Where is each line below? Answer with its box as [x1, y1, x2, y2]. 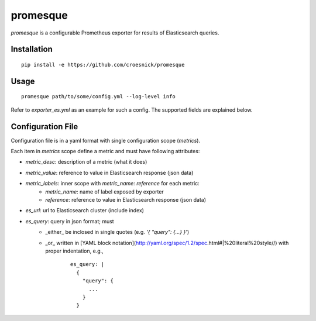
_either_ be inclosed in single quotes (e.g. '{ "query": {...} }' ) [45, 229, 190, 236]
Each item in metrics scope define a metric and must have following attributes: [11, 148, 200, 155]
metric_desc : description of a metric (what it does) [25, 158, 147, 165]
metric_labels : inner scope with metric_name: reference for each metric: [25, 180, 200, 187]
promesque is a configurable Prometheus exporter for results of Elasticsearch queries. [11, 29, 219, 36]
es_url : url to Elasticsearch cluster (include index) [25, 207, 145, 214]
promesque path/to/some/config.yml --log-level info [21, 94, 176, 100]
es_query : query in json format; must [25, 218, 114, 225]
